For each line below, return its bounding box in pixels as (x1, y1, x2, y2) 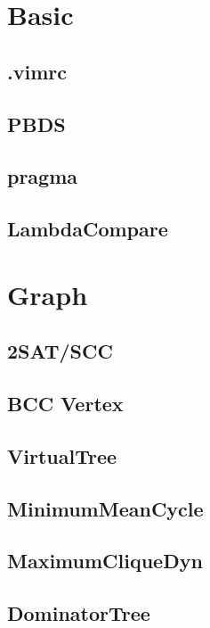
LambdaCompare (7, 215, 168, 243)
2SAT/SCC (7, 337, 113, 365)
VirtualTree (7, 442, 117, 469)
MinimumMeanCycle (7, 494, 204, 522)
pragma (7, 162, 78, 190)
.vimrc (7, 57, 67, 85)
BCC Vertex (7, 390, 124, 417)
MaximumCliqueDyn (7, 547, 203, 574)
